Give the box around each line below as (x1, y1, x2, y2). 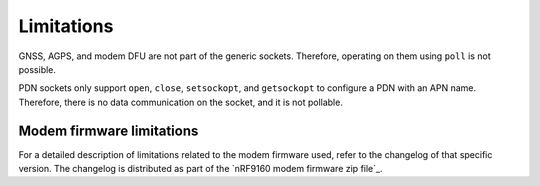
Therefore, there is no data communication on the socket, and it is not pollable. (18, 96, 344, 108)
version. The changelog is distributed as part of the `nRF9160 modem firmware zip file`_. (18, 163, 383, 175)
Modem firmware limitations (18, 122, 199, 139)
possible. (18, 63, 57, 75)
